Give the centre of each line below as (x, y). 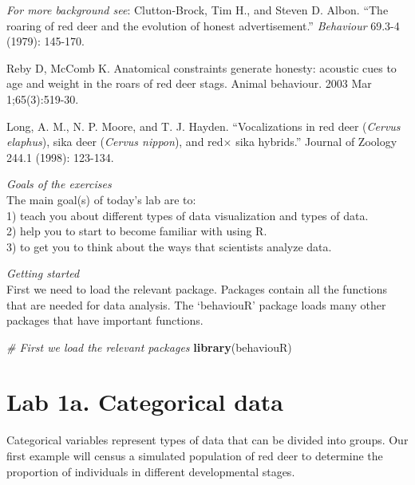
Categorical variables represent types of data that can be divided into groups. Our (207, 440)
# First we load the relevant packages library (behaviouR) (149, 347)
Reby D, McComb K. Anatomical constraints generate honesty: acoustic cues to (202, 67)
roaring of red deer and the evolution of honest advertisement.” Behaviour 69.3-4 (203, 25)
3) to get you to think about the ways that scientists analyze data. (169, 246)
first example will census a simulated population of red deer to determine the (195, 455)
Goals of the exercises (59, 184)
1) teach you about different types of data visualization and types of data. (188, 215)
